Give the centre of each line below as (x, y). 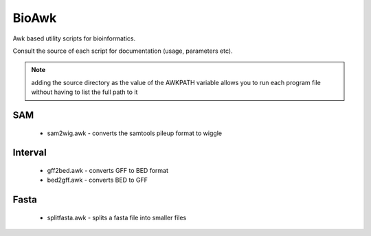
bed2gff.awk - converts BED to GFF (97, 180)
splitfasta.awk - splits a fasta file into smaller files (117, 217)
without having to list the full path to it (85, 92)
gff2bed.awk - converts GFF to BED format (108, 170)
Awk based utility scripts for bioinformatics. (74, 38)
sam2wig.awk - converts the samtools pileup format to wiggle (135, 133)
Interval (30, 153)
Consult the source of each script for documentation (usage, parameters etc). (123, 51)
